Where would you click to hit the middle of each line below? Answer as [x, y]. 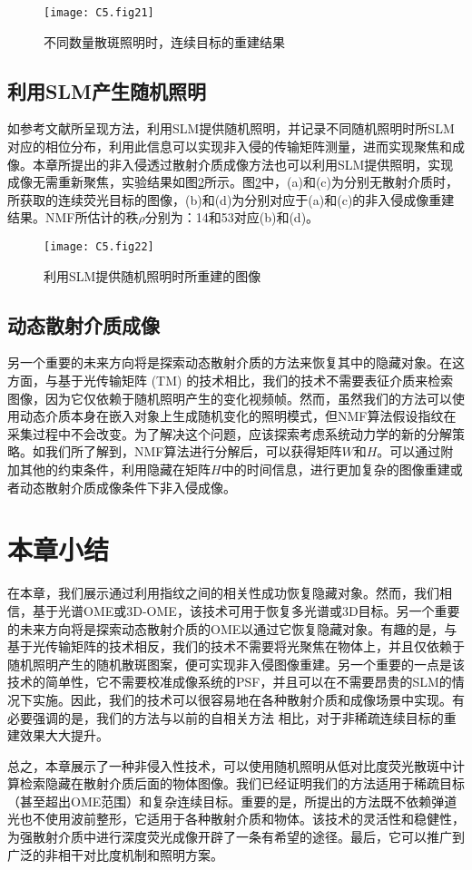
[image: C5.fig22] [99, 247]
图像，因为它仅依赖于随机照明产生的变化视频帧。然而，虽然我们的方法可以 [230, 398]
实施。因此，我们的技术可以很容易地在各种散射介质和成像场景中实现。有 [248, 699]
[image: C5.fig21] [99, 13]
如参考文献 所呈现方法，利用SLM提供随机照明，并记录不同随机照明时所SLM [231, 128]
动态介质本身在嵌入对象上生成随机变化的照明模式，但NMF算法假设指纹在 [238, 416]
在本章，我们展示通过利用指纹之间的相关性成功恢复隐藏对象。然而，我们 [223, 593]
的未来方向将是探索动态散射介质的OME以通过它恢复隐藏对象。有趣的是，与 [232, 628]
